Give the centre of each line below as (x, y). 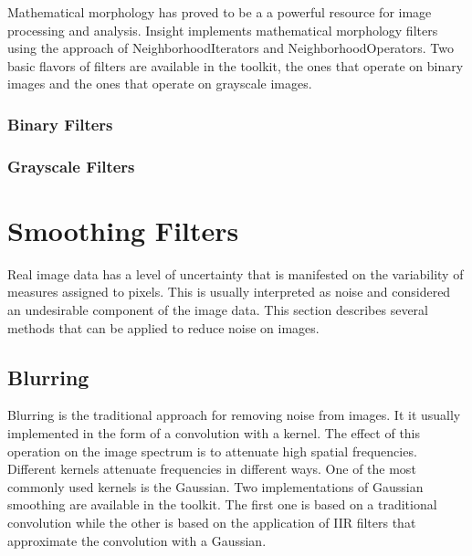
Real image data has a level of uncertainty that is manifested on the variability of (236, 273)
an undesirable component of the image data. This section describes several (218, 309)
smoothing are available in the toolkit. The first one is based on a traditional (222, 504)
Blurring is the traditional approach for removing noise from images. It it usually (234, 415)
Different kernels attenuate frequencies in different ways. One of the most (212, 469)
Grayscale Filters (71, 166)
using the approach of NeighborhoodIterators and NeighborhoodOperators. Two (231, 48)
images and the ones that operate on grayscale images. (160, 84)
